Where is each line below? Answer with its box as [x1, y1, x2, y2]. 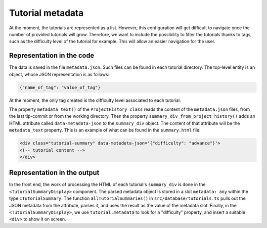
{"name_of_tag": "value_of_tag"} [19, 85, 101, 90]
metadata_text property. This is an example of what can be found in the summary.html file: [9, 127, 201, 133]
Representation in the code [9, 51, 94, 60]
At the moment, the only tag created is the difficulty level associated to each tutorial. [9, 97, 181, 103]
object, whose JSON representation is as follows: [9, 71, 110, 77]
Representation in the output [9, 169, 100, 177]
